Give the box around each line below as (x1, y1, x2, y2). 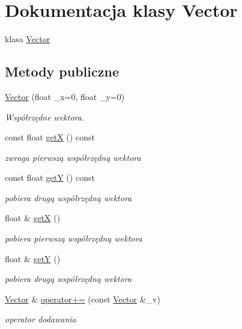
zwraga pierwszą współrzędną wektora (5, 151, 141, 163)
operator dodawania (5, 313, 76, 325)
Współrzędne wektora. (5, 110, 85, 123)
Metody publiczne (5, 62, 119, 81)
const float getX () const (5, 131, 95, 143)
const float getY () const (5, 171, 95, 184)
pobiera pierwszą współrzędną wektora (5, 232, 142, 245)
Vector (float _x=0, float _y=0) (5, 90, 125, 102)
